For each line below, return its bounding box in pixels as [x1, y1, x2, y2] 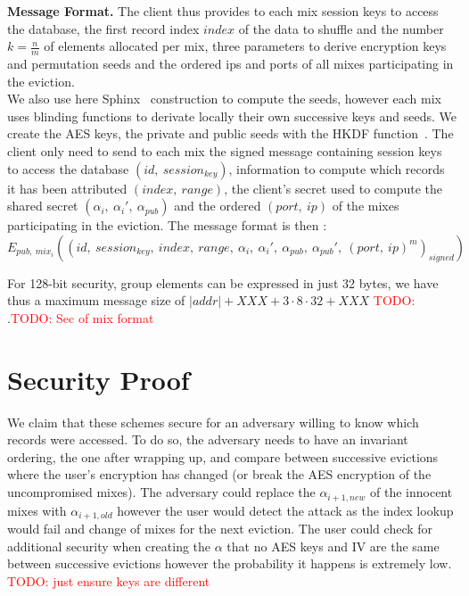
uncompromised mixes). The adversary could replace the [7, 483, 316, 501]
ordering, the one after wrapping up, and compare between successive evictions [7, 447, 439, 466]
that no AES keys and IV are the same [226, 536, 440, 555]
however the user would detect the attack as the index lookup [117, 501, 454, 519]
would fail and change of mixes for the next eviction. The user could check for [7, 518, 433, 537]
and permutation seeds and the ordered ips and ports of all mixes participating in [7, 54, 454, 73]
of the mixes [332, 196, 399, 215]
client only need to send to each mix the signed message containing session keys [7, 141, 442, 160]
